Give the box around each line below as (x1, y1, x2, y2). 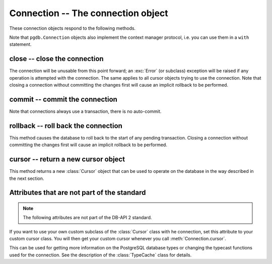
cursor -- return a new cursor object (9, 155, 125, 164)
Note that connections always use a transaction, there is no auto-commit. (9, 108, 162, 114)
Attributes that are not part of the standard (9, 188, 146, 197)
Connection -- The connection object (9, 8, 168, 19)
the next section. (9, 175, 44, 181)
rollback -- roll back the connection (9, 121, 123, 130)
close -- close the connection (9, 54, 104, 63)
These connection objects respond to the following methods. (9, 25, 136, 31)
